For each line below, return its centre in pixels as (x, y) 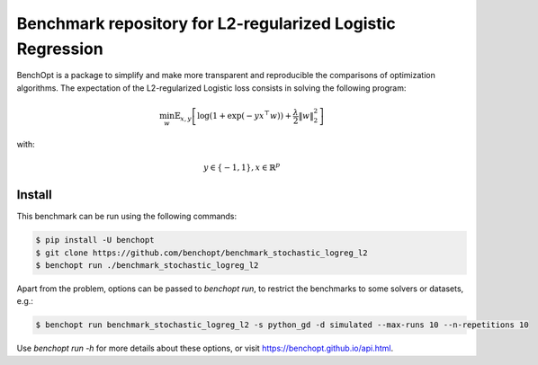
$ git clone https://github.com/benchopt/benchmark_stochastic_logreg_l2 (202, 253)
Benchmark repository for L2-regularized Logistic (206, 23)
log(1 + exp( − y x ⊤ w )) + (244, 115)
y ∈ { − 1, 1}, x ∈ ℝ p (242, 167)
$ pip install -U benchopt (95, 240)
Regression (60, 49)
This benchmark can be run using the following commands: (127, 217)
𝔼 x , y (183, 117)
